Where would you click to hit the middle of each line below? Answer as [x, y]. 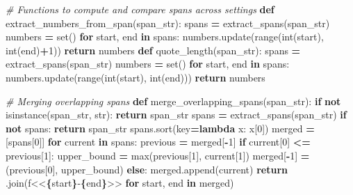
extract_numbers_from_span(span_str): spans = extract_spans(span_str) [168, 23]
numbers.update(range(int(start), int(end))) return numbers [136, 77]
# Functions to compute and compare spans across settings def [140, 9]
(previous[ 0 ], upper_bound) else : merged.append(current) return [147, 169]
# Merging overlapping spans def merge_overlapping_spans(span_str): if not [173, 101]
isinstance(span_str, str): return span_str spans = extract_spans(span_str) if [176, 115]
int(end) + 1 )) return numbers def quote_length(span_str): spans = [153, 50]
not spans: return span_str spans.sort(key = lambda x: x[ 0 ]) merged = [160, 128]
